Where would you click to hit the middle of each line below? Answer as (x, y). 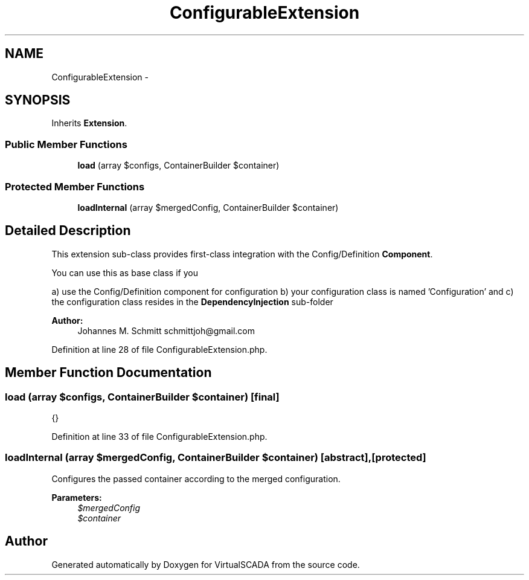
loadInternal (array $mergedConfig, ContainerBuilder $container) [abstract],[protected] (216, 458)
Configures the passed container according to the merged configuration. (196, 478)
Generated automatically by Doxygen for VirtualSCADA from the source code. (206, 564)
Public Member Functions (66, 144)
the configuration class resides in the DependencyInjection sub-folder (192, 301)
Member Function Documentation (108, 373)
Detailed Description (68, 231)
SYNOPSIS (38, 100)
